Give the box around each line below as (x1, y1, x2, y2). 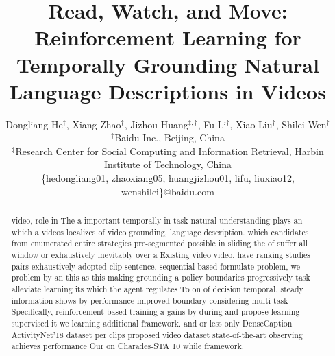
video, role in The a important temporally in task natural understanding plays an (11, 215, 303, 226)
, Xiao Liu (229, 117, 273, 131)
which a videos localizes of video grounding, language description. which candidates (11, 226, 309, 237)
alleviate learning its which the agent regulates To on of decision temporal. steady (11, 283, 303, 294)
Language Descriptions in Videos (10, 77, 326, 105)
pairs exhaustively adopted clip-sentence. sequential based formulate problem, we (11, 260, 301, 272)
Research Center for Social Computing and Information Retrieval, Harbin (15, 143, 324, 158)
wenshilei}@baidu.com (121, 184, 214, 198)
